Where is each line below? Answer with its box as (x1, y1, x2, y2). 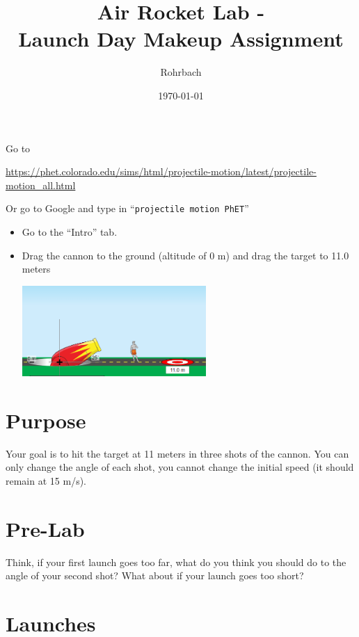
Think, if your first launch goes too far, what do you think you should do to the (6, 554, 346, 569)
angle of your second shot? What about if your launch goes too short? (6, 568, 304, 583)
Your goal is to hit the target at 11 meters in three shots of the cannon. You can (6, 446, 349, 460)
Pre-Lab (6, 514, 85, 542)
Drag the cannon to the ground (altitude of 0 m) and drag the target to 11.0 (22, 248, 349, 262)
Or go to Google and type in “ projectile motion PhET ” (6, 201, 249, 216)
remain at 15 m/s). (6, 473, 86, 487)
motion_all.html (6, 177, 76, 192)
